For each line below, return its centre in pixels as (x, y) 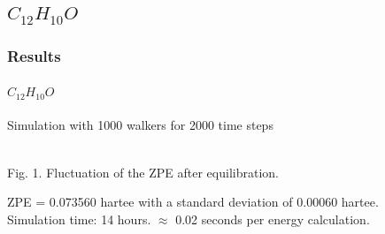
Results (34, 55)
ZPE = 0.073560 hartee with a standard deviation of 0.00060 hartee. (193, 202)
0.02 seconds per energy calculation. (273, 219)
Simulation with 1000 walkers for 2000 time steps (140, 125)
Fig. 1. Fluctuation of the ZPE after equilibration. (143, 172)
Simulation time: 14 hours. (79, 219)
